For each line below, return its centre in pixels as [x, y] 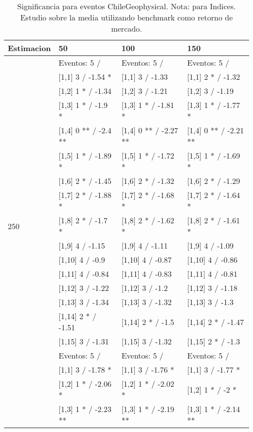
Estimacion [29, 48]
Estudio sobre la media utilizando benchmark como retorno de [126, 17]
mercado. [126, 28]
